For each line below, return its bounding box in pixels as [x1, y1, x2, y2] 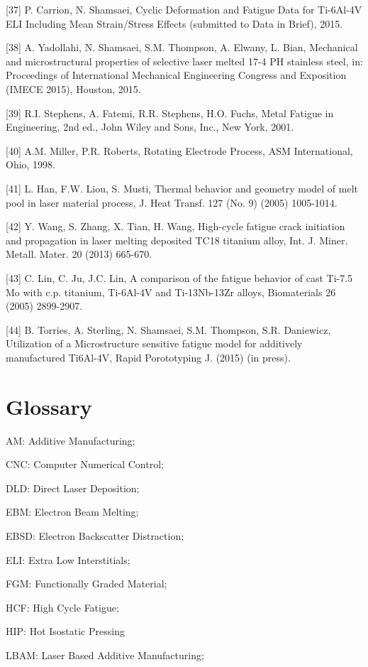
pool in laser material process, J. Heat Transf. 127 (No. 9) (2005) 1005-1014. [6, 195, 338, 210]
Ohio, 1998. [6, 157, 56, 172]
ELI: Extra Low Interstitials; [6, 552, 130, 567]
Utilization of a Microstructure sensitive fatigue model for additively [6, 336, 303, 351]
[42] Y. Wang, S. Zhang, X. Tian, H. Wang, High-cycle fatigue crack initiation [6, 219, 345, 234]
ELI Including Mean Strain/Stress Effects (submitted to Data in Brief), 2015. [6, 16, 343, 31]
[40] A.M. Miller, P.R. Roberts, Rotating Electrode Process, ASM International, [6, 143, 353, 158]
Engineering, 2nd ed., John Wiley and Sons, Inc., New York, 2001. [6, 119, 294, 134]
